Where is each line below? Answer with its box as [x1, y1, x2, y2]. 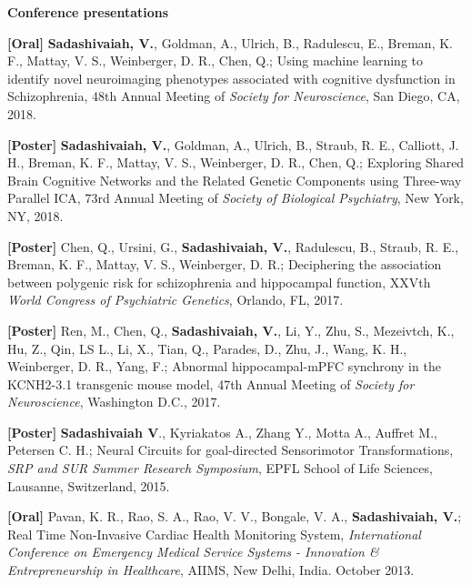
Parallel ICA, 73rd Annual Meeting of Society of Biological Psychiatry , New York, [7, 188, 464, 207]
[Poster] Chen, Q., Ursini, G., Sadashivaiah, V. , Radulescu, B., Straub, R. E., [7, 237, 459, 256]
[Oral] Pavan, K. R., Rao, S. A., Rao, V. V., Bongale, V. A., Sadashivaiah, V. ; [7, 507, 462, 526]
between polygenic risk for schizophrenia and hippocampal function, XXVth [7, 272, 431, 291]
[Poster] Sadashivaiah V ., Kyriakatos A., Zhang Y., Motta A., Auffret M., [7, 422, 437, 441]
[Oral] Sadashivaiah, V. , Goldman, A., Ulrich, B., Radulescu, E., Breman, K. [7, 33, 453, 52]
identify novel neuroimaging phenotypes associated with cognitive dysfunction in [7, 68, 456, 87]
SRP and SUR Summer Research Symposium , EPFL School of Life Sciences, [7, 459, 433, 478]
